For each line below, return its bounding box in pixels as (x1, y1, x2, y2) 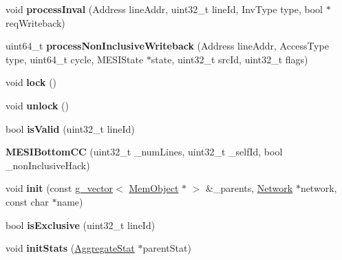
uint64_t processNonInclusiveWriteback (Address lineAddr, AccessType (6, 39, 329, 53)
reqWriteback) (6, 15, 65, 30)
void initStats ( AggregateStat (6, 241, 135, 255)
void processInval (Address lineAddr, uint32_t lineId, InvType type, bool (6, 2, 323, 16)
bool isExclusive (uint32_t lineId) (6, 217, 156, 232)
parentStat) (142, 241, 191, 255)
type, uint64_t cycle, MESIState (6, 52, 144, 66)
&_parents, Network (206, 181, 293, 195)
